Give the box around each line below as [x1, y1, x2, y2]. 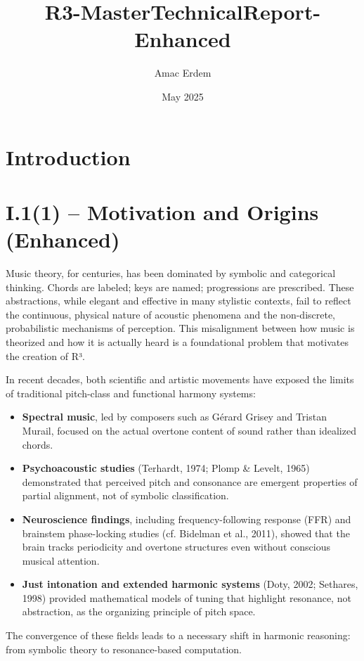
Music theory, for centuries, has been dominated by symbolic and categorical [6, 266, 336, 280]
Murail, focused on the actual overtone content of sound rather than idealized [22, 423, 356, 437]
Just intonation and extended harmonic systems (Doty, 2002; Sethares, [22, 577, 358, 591]
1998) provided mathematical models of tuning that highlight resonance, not [22, 590, 351, 605]
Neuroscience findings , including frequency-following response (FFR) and [22, 511, 351, 526]
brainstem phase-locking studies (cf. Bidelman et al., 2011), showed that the [22, 525, 350, 540]
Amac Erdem [154, 65, 212, 80]
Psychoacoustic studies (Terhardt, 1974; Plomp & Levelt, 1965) [22, 461, 310, 475]
